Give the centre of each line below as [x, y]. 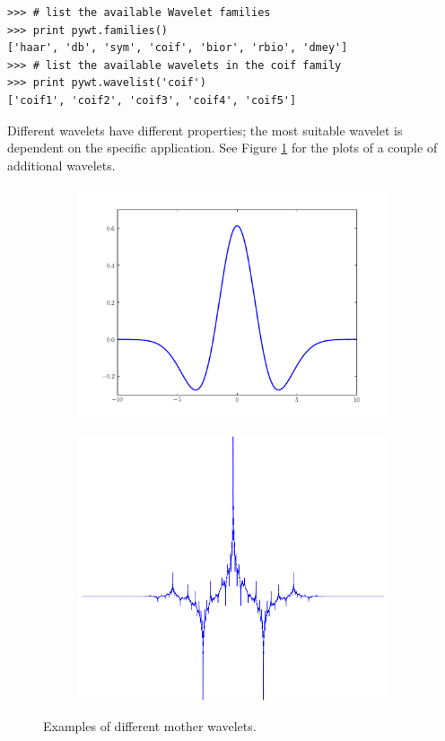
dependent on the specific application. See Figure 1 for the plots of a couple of [222, 148]
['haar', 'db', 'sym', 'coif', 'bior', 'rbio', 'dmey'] [178, 48]
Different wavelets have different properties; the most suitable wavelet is [205, 130]
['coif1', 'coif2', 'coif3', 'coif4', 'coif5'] [152, 100]
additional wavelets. [61, 165]
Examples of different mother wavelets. [150, 726]
